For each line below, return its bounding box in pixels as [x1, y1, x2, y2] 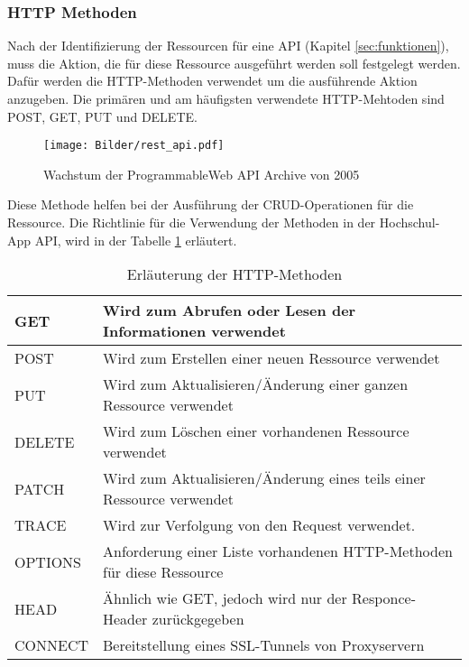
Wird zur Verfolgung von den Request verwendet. [103, 514, 416, 536]
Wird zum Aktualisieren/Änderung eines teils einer [103, 468, 426, 489]
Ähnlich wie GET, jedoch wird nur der [103, 588, 347, 609]
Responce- [352, 588, 417, 609]
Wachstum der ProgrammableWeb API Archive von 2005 [43, 164, 360, 183]
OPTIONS [14, 551, 82, 572]
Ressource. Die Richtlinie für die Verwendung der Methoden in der [7, 213, 376, 232]
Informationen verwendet [103, 320, 286, 342]
